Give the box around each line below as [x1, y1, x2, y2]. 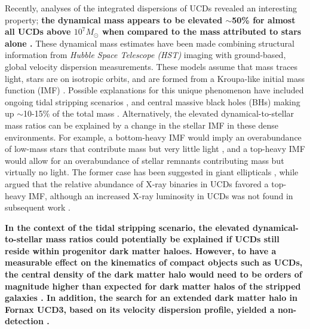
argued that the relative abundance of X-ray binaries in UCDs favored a [5, 177, 269, 190]
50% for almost [232, 13, 296, 26]
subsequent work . [5, 201, 70, 214]
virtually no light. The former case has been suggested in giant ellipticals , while [5, 166, 299, 178]
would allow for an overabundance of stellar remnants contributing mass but [5, 154, 284, 166]
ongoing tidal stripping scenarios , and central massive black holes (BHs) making [5, 95, 300, 108]
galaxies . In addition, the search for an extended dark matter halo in [5, 291, 298, 304]
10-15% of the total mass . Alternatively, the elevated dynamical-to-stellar [23, 107, 294, 120]
